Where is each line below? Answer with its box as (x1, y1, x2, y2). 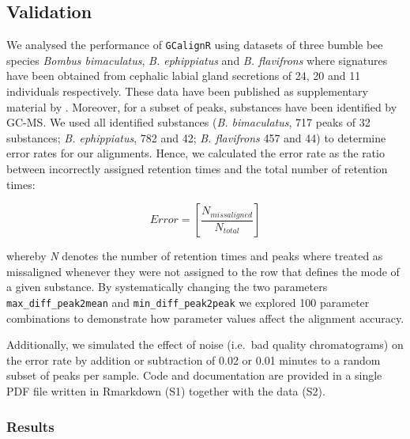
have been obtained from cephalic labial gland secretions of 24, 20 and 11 (6, 67, 361, 84)
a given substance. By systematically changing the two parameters (6, 278, 328, 295)
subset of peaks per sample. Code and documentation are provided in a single (6, 367, 382, 384)
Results (6, 416, 55, 436)
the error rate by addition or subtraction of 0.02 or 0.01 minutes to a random (6, 351, 381, 368)
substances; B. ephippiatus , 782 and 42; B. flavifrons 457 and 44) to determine (6, 129, 386, 146)
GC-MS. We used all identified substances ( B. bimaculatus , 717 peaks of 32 (6, 114, 371, 131)
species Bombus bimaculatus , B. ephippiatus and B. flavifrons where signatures (6, 51, 388, 68)
